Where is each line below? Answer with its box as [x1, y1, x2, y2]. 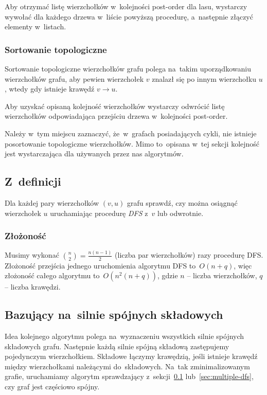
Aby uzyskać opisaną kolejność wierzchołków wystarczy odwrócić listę [5, 100, 225, 111]
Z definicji [5, 173, 61, 189]
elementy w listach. [5, 21, 66, 32]
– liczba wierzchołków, [187, 270, 257, 281]
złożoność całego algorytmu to [5, 270, 100, 281]
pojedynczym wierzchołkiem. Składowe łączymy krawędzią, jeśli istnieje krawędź [5, 351, 258, 362]
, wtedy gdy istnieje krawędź [5, 83, 95, 94]
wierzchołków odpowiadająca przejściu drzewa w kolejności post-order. [5, 111, 228, 121]
